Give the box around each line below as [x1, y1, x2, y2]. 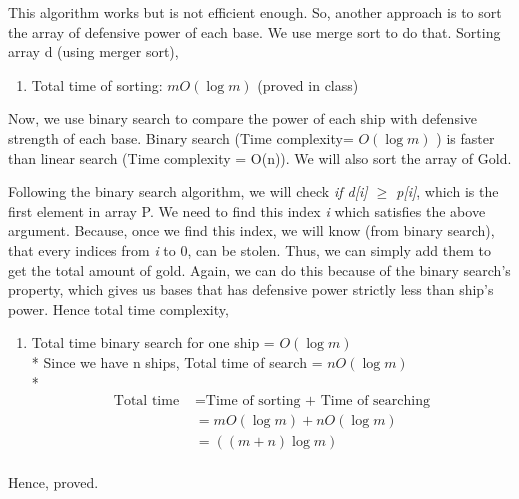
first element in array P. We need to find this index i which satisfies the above [8, 200, 486, 221]
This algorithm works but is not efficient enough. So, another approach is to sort [8, 2, 502, 22]
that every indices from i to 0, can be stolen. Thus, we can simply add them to [8, 239, 491, 260]
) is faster [436, 127, 495, 148]
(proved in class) [257, 74, 359, 95]
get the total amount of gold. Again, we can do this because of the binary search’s [8, 259, 511, 280]
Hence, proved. [8, 472, 99, 493]
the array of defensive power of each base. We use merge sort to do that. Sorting [8, 21, 501, 42]
